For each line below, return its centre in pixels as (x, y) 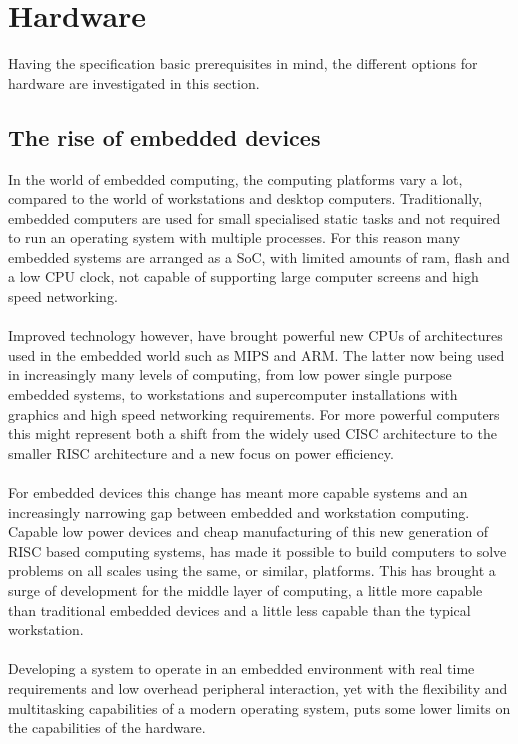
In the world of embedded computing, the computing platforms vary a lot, (235, 178)
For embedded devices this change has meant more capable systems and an (238, 492)
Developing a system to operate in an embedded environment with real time (241, 668)
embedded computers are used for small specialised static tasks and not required (254, 217)
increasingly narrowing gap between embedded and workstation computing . (239, 511)
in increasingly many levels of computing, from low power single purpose (230, 374)
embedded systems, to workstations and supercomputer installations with (233, 394)
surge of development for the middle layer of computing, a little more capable (245, 589)
